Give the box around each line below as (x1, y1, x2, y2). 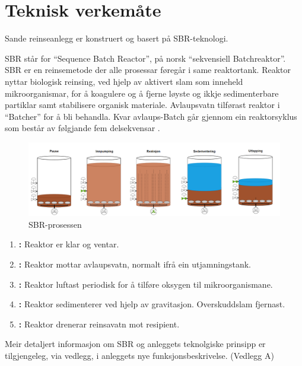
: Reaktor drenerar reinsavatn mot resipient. (18, 317, 180, 330)
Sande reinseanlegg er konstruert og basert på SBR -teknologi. (5, 32, 228, 44)
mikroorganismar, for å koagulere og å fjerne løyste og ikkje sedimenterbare (5, 87, 279, 99)
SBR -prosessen (28, 218, 82, 230)
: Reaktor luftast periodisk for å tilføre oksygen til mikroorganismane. (18, 278, 273, 290)
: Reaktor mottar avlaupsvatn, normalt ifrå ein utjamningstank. (18, 257, 251, 270)
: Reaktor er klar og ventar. (18, 238, 119, 250)
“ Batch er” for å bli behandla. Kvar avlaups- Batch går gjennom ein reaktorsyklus (5, 110, 297, 122)
